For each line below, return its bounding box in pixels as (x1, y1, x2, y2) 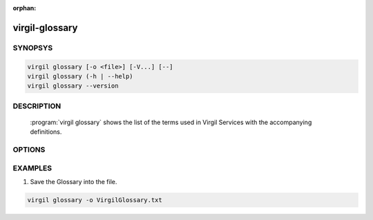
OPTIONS (12, 145, 46, 154)
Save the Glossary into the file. (30, 177, 117, 186)
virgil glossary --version (27, 82, 119, 90)
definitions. (30, 128, 62, 136)
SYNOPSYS (12, 43, 53, 52)
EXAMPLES (12, 163, 52, 172)
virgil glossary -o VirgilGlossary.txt (27, 196, 162, 203)
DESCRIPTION (12, 101, 61, 110)
